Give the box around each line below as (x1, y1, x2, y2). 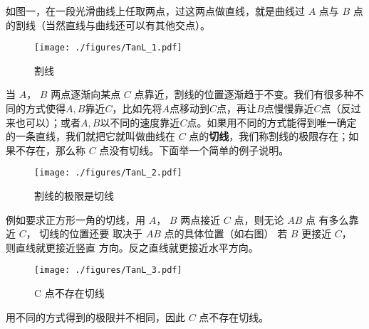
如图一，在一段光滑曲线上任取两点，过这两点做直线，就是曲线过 (6, 4, 305, 18)
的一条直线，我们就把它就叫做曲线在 (6, 129, 175, 144)
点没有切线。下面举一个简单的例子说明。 (99, 142, 289, 157)
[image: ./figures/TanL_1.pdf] (34, 43, 182, 53)
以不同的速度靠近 (100, 114, 180, 129)
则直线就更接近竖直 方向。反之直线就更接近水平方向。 (6, 239, 259, 254)
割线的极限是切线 (34, 188, 114, 203)
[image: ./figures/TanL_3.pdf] (34, 265, 182, 276)
